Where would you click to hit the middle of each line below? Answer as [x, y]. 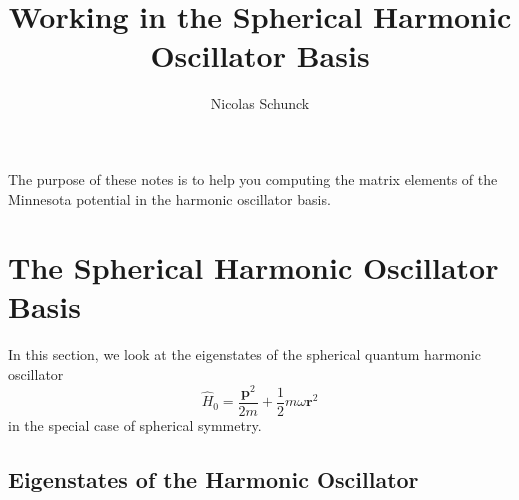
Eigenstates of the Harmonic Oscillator [213, 478]
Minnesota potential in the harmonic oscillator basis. [169, 198]
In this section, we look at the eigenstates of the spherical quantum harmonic [244, 354]
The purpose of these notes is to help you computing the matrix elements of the [253, 178]
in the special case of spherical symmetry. [135, 424]
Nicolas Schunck [260, 103]
